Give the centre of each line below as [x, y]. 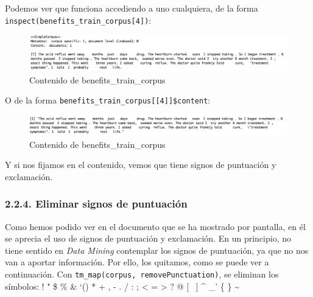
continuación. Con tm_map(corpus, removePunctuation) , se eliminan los [142, 274]
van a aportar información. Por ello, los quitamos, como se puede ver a [137, 262]
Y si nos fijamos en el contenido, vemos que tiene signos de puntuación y [141, 165]
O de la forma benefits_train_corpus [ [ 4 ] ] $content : [108, 100]
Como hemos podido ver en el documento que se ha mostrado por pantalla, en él [155, 226]
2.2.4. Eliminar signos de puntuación [96, 204]
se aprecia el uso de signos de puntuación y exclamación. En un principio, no [148, 238]
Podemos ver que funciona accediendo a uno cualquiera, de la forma [132, 8]
